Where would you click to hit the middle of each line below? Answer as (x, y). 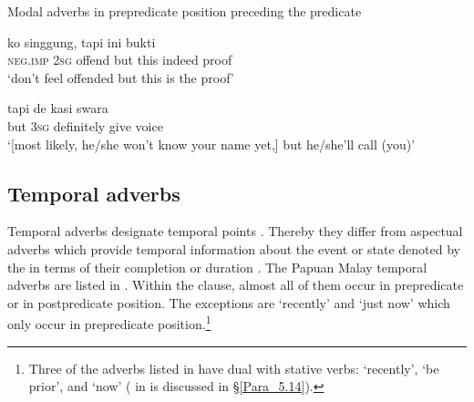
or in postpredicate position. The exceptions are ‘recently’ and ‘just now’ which (229, 302)
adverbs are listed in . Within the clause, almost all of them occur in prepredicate (236, 285)
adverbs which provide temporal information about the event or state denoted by (234, 248)
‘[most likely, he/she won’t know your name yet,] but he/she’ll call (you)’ (211, 144)
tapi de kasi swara (58, 108)
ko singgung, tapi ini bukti (82, 41)
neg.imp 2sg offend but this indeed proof (120, 60)
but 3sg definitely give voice (85, 125)
